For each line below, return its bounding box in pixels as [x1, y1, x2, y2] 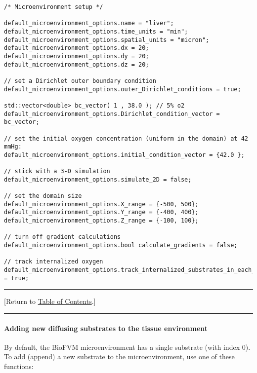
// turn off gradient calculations [4, 233, 121, 241]
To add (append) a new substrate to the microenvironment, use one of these [4, 351, 235, 362]
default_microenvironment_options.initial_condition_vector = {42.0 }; [4, 151, 245, 158]
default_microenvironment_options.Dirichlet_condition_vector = [4, 110, 220, 117]
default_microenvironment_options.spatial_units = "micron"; [4, 36, 210, 43]
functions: [4, 361, 34, 371]
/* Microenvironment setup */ [4, 3, 103, 10]
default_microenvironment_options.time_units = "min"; [4, 28, 188, 35]
